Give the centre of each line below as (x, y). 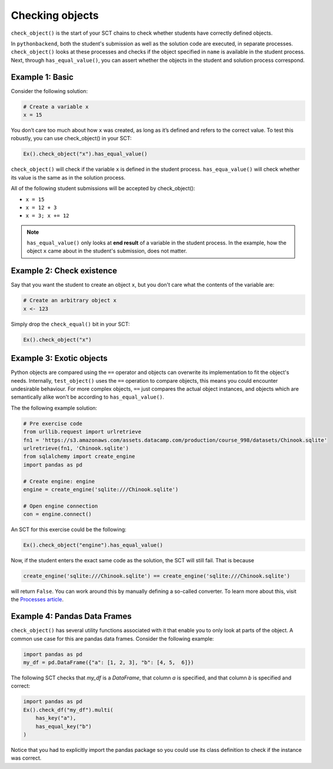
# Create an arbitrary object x (70, 301)
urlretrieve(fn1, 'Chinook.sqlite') (76, 448)
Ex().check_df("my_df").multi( (69, 710)
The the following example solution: (54, 408)
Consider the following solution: (49, 91)
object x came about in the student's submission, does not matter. (107, 251)
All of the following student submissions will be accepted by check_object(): (103, 188)
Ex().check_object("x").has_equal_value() (85, 154)
